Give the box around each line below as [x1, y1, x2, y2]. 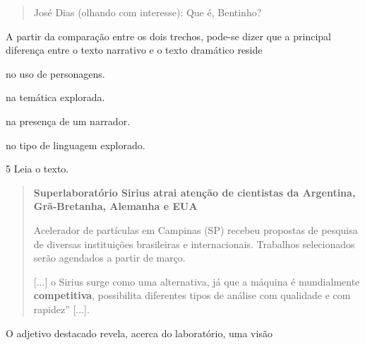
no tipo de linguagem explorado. [6, 137, 145, 152]
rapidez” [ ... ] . [33, 301, 90, 316]
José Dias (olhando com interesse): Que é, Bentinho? [33, 5, 262, 19]
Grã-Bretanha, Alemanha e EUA [33, 199, 198, 214]
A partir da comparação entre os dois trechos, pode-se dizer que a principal [6, 28, 332, 43]
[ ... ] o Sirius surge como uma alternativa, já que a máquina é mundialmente [33, 274, 360, 288]
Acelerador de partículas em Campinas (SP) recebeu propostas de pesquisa [33, 222, 358, 237]
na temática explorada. [6, 90, 105, 105]
